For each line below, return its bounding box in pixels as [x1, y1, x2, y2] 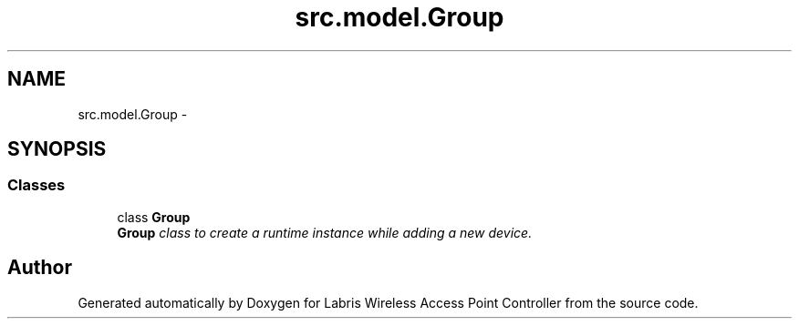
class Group [117, 209, 191, 225]
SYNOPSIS [7, 138, 107, 161]
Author [7, 256, 72, 280]
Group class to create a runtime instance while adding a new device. [117, 224, 533, 240]
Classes [7, 176, 66, 195]
